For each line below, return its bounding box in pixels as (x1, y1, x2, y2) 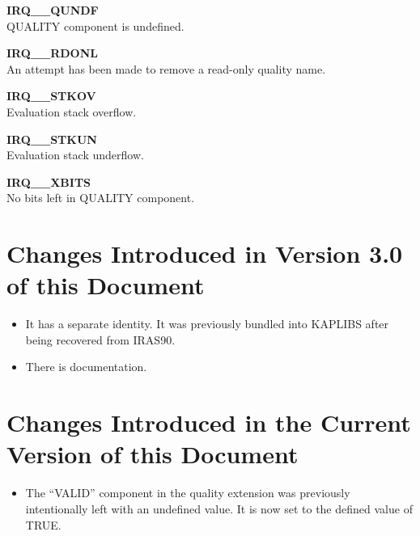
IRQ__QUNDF (6, 2, 99, 18)
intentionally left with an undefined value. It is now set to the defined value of (25, 500, 413, 517)
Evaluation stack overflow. (6, 103, 137, 120)
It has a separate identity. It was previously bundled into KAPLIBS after (25, 315, 389, 332)
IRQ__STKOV (6, 87, 96, 104)
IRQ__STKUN (6, 130, 97, 147)
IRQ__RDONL (6, 44, 98, 61)
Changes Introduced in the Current (6, 406, 411, 439)
